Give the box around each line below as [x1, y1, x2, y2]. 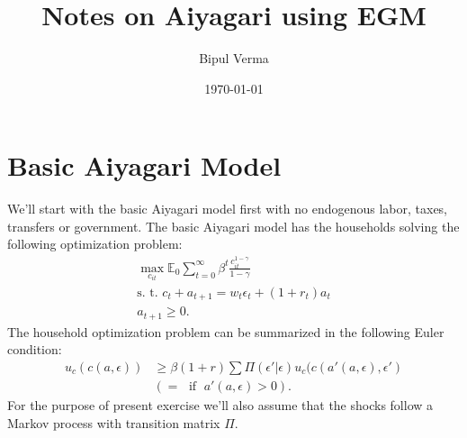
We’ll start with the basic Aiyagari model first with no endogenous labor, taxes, [7, 199, 448, 218]
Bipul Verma [199, 49, 269, 68]
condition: [7, 340, 62, 359]
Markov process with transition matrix [7, 413, 220, 432]
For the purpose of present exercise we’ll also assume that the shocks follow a [7, 396, 434, 415]
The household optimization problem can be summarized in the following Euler [7, 322, 445, 341]
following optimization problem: [7, 234, 183, 253]
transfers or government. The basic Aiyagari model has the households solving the [7, 216, 460, 235]
